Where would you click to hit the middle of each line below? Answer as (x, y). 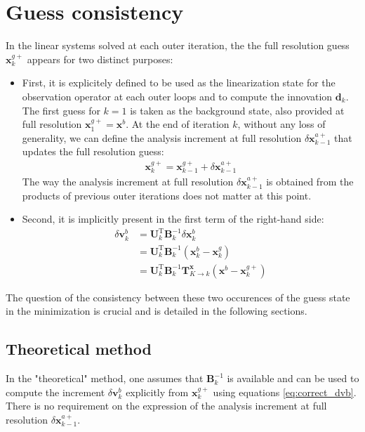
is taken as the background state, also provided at (237, 110)
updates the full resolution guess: (93, 151)
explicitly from (157, 392)
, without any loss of (281, 124)
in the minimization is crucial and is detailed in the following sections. (157, 311)
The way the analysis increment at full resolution (128, 182)
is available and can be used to (293, 378)
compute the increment (55, 392)
